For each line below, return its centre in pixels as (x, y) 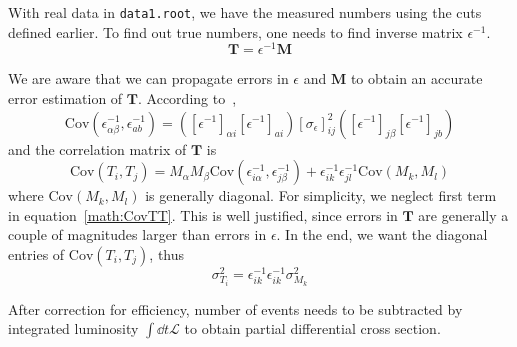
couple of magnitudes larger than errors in (137, 234)
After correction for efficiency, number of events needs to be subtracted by (235, 308)
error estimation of (65, 97)
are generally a (463, 214)
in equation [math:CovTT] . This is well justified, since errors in (203, 214)
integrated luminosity (73, 328)
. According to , (187, 97)
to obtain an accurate (416, 78)
